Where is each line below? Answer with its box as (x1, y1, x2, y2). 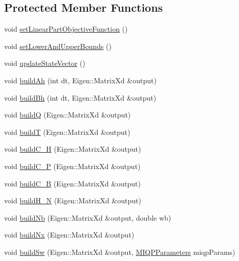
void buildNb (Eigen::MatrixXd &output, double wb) (4, 212, 171, 223)
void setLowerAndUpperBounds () (4, 40, 112, 51)
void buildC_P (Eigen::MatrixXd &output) (4, 160, 141, 171)
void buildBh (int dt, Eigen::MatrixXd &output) (4, 92, 157, 103)
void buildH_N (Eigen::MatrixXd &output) (4, 195, 141, 206)
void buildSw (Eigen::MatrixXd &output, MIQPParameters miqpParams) (4, 246, 235, 257)
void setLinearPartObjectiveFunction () (4, 23, 128, 34)
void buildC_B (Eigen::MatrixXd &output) (4, 178, 141, 188)
